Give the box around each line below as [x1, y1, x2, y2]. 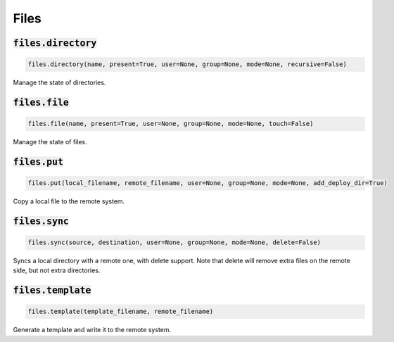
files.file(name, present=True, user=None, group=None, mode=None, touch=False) [27, 120, 314, 128]
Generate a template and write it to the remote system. [13, 326, 172, 334]
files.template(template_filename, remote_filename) [27, 308, 214, 316]
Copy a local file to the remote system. [13, 197, 125, 205]
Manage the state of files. [13, 138, 87, 146]
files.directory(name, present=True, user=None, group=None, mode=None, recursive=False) [27, 61, 348, 68]
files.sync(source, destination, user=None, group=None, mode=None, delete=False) [27, 239, 322, 246]
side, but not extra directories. [13, 266, 101, 274]
